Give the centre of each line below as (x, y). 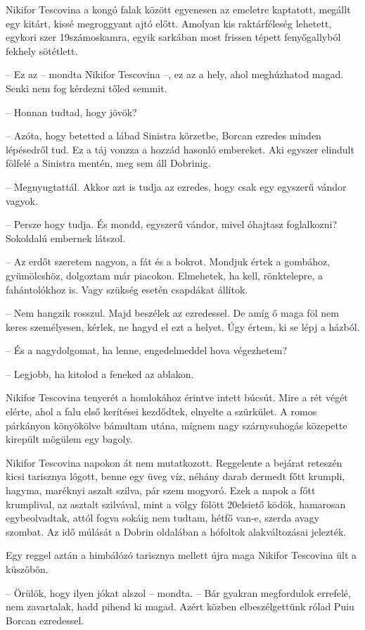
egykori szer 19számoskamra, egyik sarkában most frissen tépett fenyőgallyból (173, 37)
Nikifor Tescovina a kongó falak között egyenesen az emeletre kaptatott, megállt (178, 9)
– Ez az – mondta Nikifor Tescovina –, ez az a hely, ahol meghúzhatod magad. (175, 74)
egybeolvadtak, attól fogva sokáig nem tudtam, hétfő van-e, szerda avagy (162, 518)
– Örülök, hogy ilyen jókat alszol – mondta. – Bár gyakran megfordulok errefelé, (178, 592)
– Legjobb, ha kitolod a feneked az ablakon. (100, 373)
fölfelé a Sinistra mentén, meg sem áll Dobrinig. (108, 163)
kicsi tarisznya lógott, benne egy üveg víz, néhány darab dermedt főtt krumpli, (175, 476)
